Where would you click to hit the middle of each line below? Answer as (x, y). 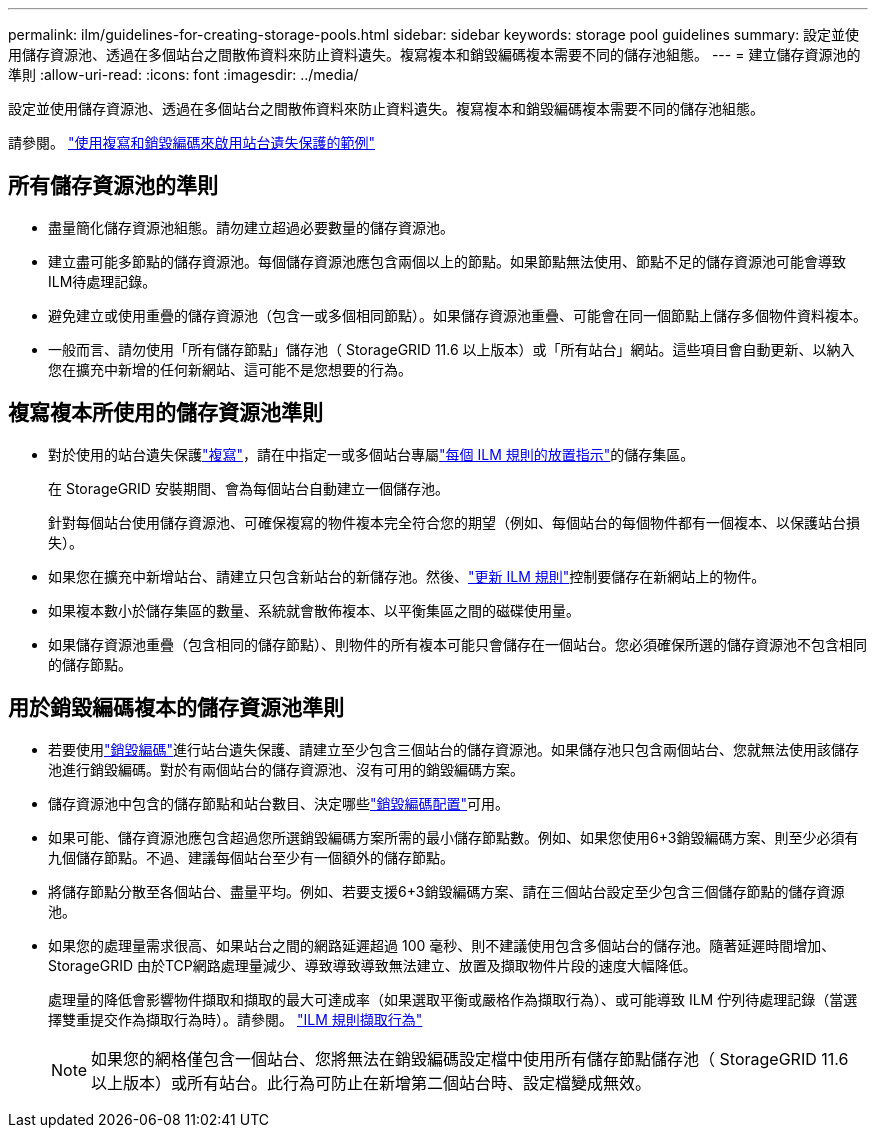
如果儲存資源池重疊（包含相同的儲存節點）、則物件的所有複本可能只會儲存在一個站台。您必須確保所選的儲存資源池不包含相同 (457, 644)
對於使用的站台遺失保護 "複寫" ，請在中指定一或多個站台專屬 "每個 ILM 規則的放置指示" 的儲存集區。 (371, 454)
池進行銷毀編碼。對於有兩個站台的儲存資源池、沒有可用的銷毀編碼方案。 (286, 769)
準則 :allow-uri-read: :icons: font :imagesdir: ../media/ (183, 74)
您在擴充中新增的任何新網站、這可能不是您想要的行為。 (230, 369)
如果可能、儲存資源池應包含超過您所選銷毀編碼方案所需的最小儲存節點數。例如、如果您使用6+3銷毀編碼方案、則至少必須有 (453, 837)
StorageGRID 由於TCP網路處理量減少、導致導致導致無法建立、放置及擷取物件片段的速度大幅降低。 (372, 965)
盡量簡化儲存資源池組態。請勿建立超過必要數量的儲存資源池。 (251, 227)
